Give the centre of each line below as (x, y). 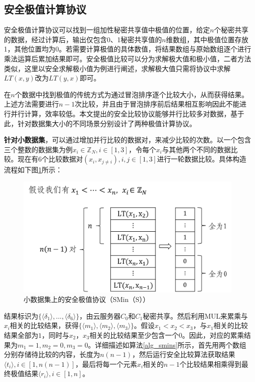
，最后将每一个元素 (106, 364)
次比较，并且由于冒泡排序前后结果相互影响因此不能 (157, 104)
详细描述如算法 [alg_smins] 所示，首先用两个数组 (170, 344)
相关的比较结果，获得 (44, 325)
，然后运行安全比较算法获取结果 (184, 354)
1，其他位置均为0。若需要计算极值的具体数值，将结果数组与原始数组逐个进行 (127, 49)
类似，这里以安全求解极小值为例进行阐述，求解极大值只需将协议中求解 (117, 68)
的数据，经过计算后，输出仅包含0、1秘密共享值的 (83, 39)
